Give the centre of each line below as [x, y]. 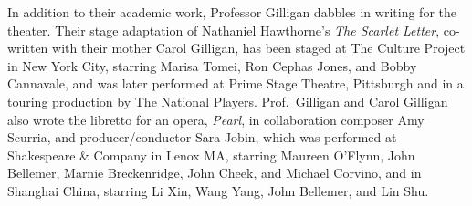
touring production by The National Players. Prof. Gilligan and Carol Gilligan [228, 101]
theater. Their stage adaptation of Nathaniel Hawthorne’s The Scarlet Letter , [224, 30]
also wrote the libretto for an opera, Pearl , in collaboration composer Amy [216, 119]
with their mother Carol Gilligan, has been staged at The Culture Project [259, 48]
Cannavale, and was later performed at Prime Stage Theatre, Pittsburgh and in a [236, 83]
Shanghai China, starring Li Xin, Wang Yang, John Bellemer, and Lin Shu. [218, 190]
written [28, 48]
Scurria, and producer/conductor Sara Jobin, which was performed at [202, 137]
